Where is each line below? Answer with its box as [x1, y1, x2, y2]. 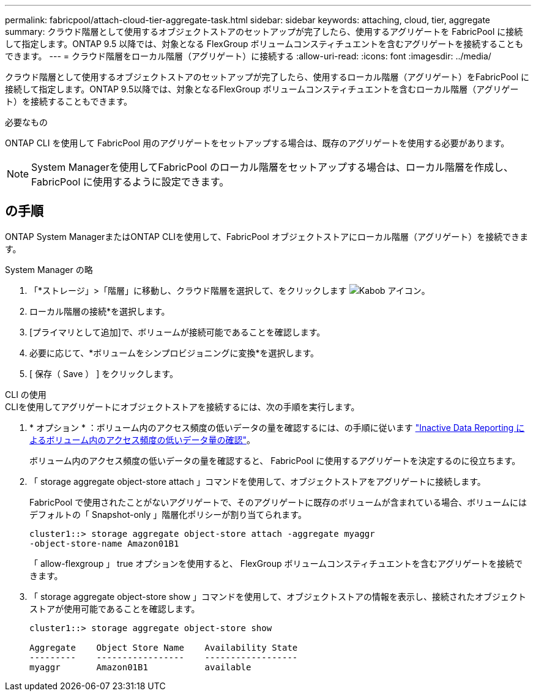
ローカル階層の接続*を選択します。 [29, 305, 170, 316]
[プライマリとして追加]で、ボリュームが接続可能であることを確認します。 [29, 326, 326, 337]
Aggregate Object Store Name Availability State [29, 642, 298, 653]
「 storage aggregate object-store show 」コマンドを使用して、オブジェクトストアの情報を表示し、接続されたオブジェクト [29, 591, 526, 602]
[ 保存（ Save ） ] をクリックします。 [29, 368, 178, 379]
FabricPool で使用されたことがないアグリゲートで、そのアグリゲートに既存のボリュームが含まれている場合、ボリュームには [29, 496, 527, 507]
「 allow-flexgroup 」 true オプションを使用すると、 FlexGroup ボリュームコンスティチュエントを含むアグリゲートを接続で [29, 558, 523, 569]
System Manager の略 [5, 264, 93, 275]
